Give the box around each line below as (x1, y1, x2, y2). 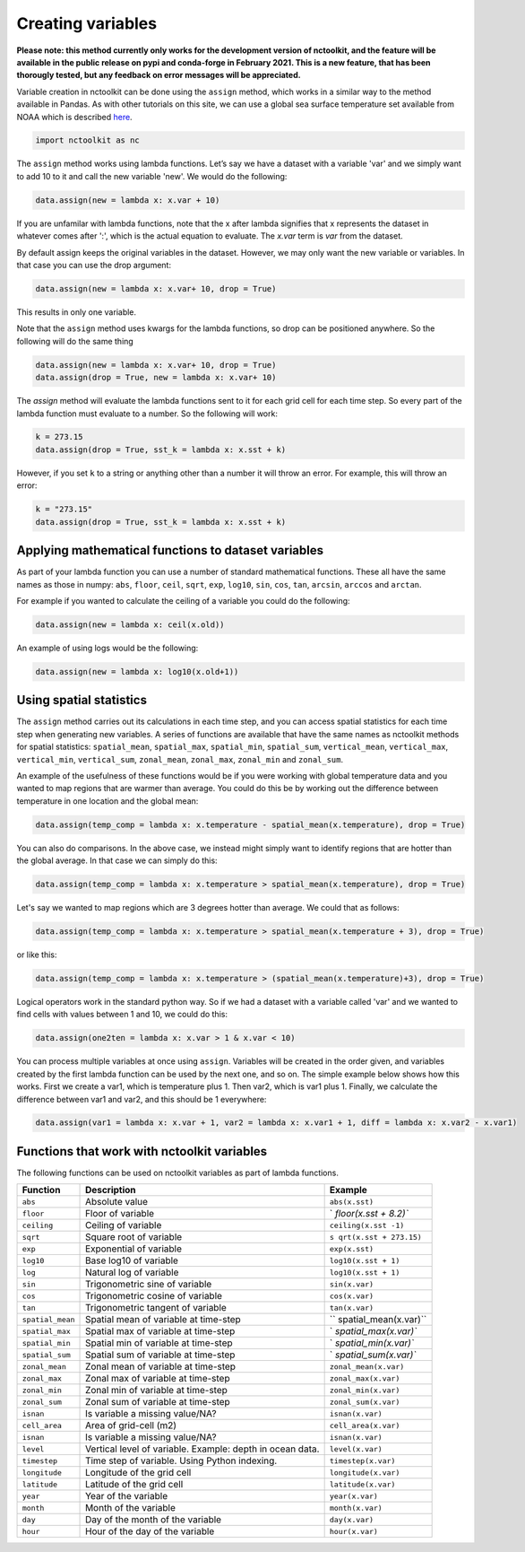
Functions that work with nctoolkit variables (16, 1144, 268, 1159)
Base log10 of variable (85, 1254, 179, 1267)
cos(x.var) (329, 1291, 374, 1301)
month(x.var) (329, 1503, 383, 1513)
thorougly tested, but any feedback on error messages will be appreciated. (16, 70, 301, 81)
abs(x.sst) (329, 1197, 374, 1207)
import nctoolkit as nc (35, 135, 141, 145)
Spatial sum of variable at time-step (85, 1348, 236, 1361)
